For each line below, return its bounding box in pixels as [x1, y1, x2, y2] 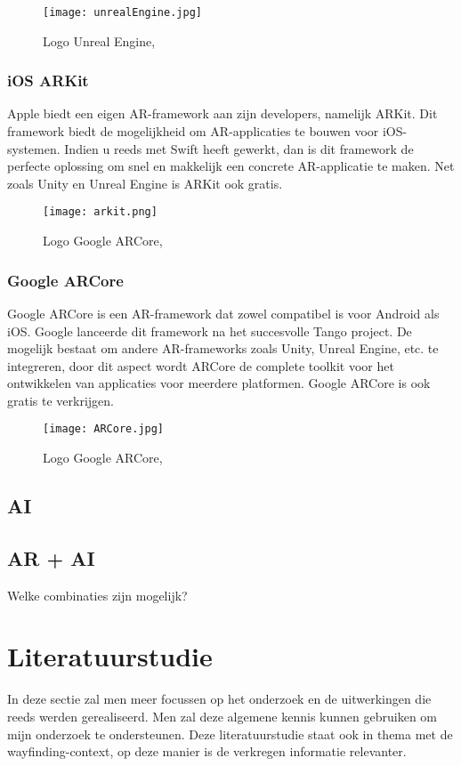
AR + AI [7, 544, 95, 571]
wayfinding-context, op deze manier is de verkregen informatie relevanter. [7, 742, 407, 761]
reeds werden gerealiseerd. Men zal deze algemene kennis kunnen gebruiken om [7, 707, 437, 726]
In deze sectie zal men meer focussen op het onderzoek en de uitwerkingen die [7, 689, 432, 708]
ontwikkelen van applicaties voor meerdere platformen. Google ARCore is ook [7, 374, 431, 392]
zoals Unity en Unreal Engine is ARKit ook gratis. [7, 173, 283, 192]
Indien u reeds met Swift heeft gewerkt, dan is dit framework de [64, 139, 414, 157]
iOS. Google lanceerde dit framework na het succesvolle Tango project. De [7, 321, 412, 340]
